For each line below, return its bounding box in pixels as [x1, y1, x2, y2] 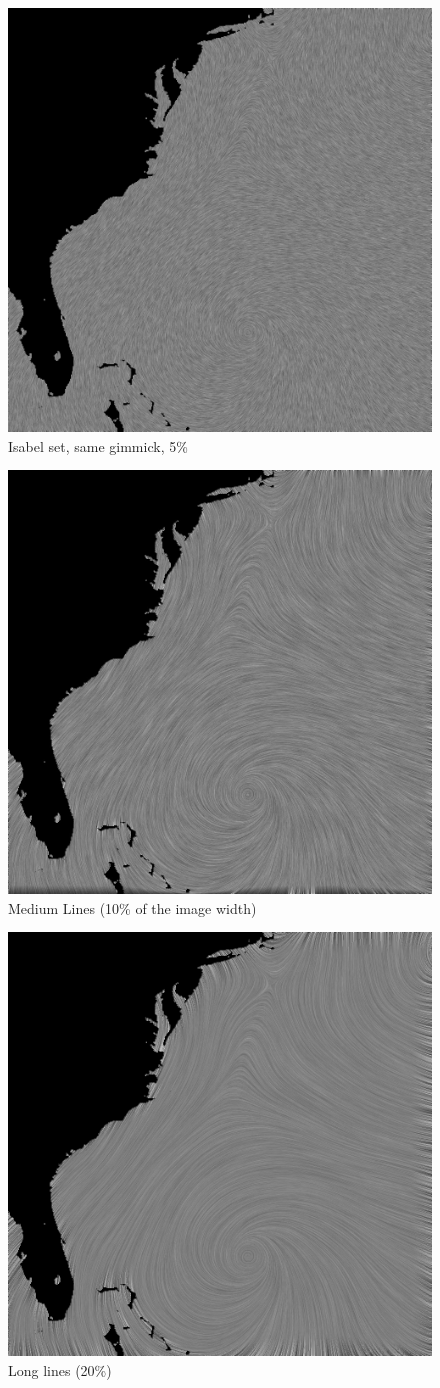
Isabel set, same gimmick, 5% [8, 435, 188, 456]
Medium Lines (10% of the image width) [8, 897, 257, 918]
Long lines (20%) [8, 1359, 112, 1380]
